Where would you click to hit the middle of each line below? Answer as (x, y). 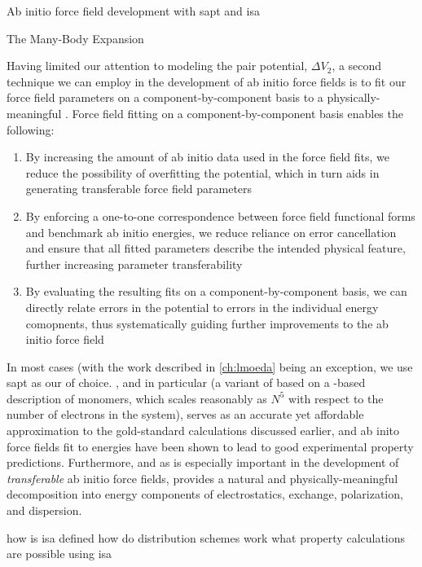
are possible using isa (59, 554)
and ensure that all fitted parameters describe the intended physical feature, (215, 248)
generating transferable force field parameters (139, 189)
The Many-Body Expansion (75, 38)
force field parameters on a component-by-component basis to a (165, 97)
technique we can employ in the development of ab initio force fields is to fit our (207, 81)
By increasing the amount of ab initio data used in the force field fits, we (207, 157)
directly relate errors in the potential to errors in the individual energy (202, 307)
